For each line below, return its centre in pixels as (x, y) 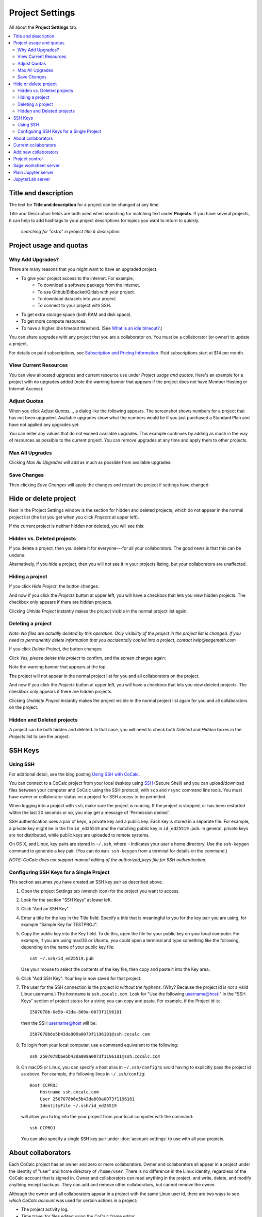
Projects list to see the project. (39, 736)
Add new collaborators (36, 152)
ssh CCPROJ (43, 1128)
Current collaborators (35, 145)
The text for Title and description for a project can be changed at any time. (84, 205)
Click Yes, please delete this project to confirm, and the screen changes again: (88, 658)
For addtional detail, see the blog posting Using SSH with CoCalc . (74, 774)
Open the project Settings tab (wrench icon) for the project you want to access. (100, 891)
